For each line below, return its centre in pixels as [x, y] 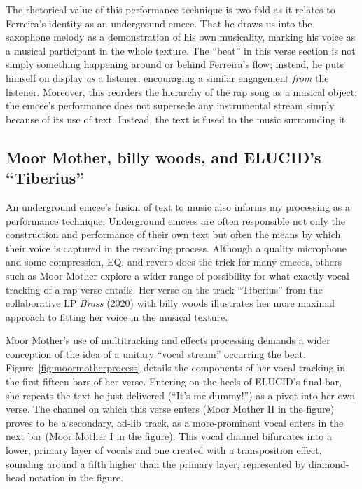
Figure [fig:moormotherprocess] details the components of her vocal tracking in [175, 367]
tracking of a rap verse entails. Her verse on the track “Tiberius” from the [164, 289]
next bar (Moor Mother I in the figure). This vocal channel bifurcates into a [169, 436]
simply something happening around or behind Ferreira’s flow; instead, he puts [175, 64]
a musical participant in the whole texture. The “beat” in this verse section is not [181, 50]
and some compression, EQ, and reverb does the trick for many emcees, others [174, 262]
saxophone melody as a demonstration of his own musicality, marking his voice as [181, 37]
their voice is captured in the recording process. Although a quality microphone [176, 248]
